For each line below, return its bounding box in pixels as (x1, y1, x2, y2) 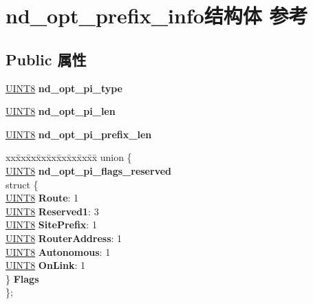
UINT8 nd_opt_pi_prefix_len (6, 127, 152, 141)
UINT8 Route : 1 (6, 191, 79, 205)
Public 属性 (6, 48, 87, 69)
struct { (6, 177, 39, 191)
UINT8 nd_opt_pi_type (6, 80, 122, 95)
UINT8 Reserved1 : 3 (6, 204, 99, 218)
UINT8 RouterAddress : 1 (6, 230, 122, 245)
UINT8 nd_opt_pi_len (6, 104, 116, 118)
